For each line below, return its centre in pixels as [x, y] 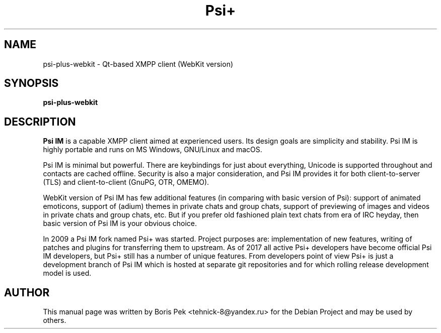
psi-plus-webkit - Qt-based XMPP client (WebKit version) [138, 64]
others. [55, 320]
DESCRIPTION [40, 122]
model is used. [67, 273]
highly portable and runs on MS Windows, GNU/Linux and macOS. [153, 150]
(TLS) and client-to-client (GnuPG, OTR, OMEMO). [126, 182]
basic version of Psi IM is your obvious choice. [120, 224]
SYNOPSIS [31, 83]
